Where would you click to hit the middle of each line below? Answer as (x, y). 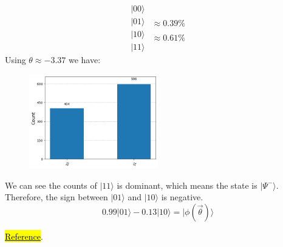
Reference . (24, 236)
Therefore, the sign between (56, 197)
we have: (84, 60)
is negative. (182, 197)
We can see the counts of (51, 185)
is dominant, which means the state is (187, 185)
